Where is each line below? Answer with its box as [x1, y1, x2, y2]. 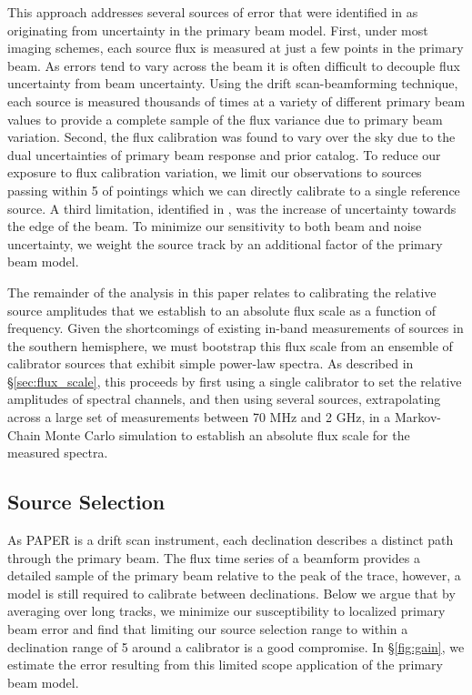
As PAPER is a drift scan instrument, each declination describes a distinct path [7, 530, 454, 549]
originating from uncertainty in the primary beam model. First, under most [7, 20, 428, 39]
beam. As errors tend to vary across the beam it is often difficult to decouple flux [7, 55, 460, 75]
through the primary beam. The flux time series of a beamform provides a [7, 548, 420, 567]
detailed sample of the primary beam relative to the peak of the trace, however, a [7, 566, 461, 585]
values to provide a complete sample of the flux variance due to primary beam [7, 109, 443, 128]
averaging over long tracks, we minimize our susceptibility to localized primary [7, 601, 446, 620]
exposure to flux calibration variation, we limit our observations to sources [7, 163, 422, 182]
